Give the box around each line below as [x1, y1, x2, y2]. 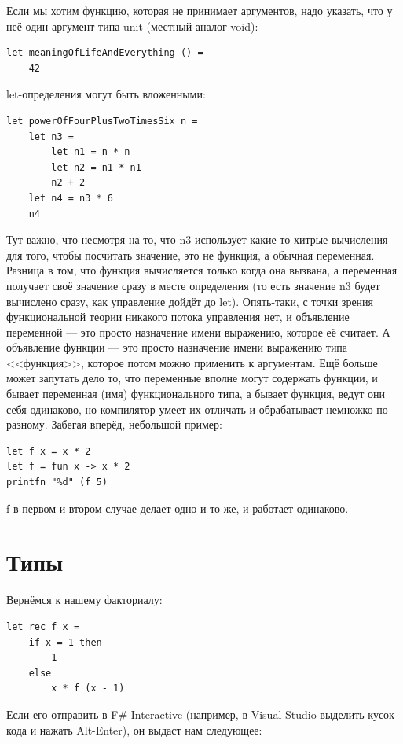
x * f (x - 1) [51, 683, 125, 694]
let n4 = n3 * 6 [28, 192, 114, 204]
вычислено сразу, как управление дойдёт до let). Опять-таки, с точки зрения [6, 293, 374, 309]
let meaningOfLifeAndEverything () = [6, 47, 203, 59]
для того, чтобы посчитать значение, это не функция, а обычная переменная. [6, 246, 375, 263]
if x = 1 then [28, 636, 102, 648]
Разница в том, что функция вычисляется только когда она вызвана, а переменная [6, 262, 398, 278]
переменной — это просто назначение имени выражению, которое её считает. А [6, 323, 390, 340]
